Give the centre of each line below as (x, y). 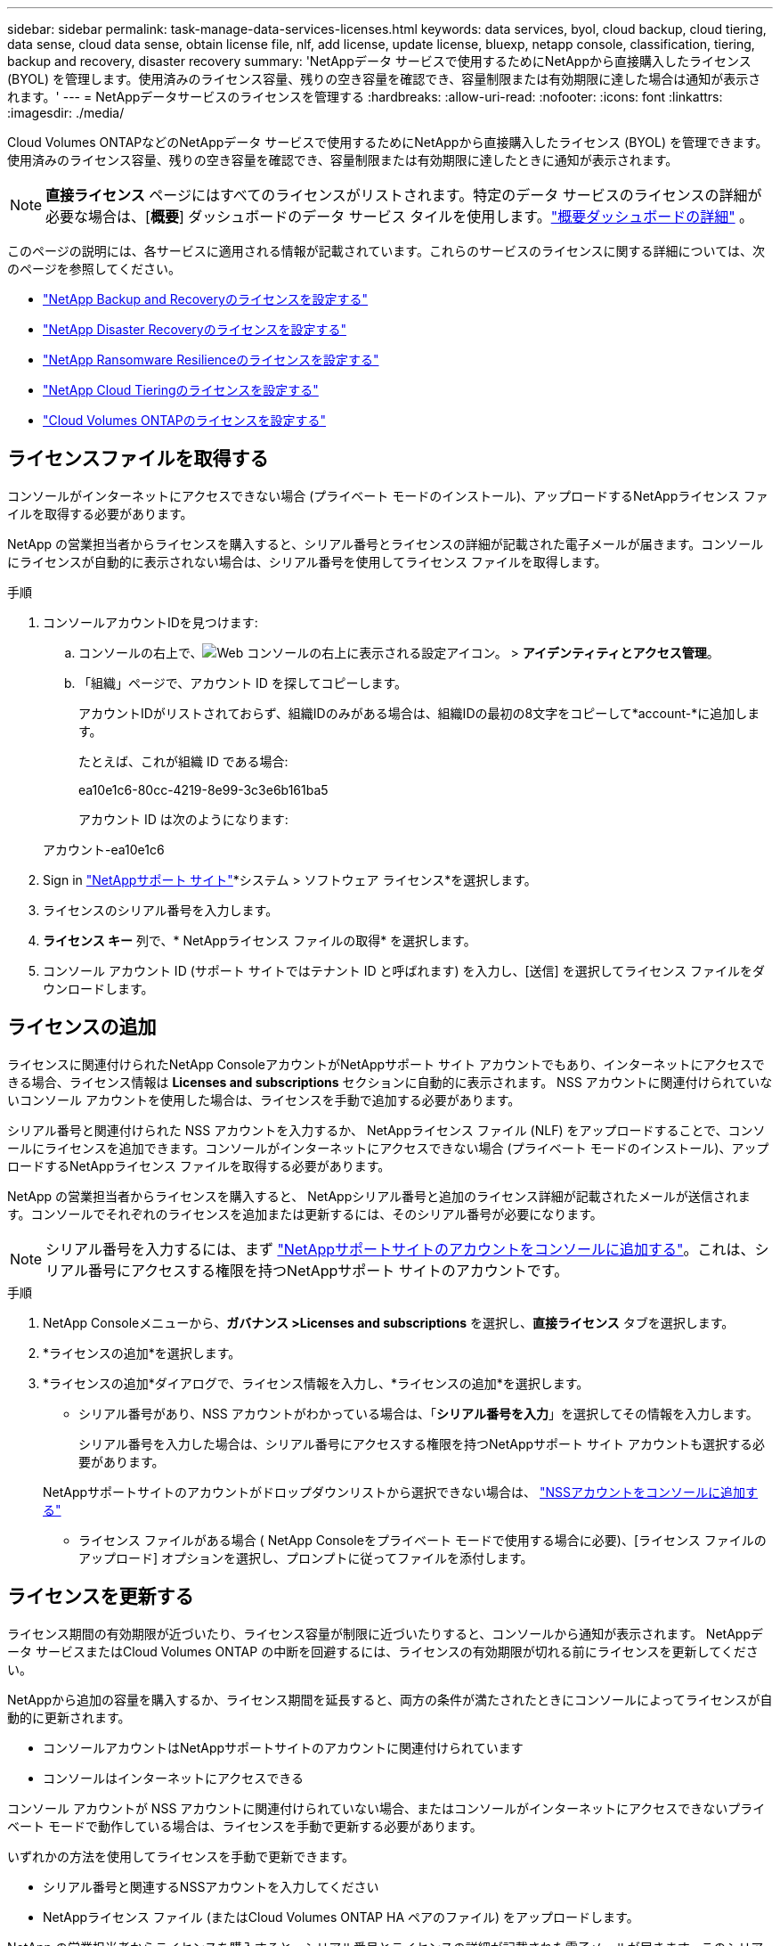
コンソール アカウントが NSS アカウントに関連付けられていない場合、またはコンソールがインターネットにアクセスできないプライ (386, 1808)
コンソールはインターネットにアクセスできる (174, 1778)
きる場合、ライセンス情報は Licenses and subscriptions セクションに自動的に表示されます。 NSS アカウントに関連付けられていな (390, 1082)
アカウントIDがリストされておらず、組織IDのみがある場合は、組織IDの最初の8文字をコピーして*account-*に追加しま (419, 713)
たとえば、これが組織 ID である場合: (183, 761)
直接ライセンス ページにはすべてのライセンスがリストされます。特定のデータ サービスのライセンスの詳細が (404, 195)
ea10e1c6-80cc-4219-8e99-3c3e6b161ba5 (203, 789)
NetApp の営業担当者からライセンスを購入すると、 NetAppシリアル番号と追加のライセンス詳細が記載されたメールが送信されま (379, 1196)
